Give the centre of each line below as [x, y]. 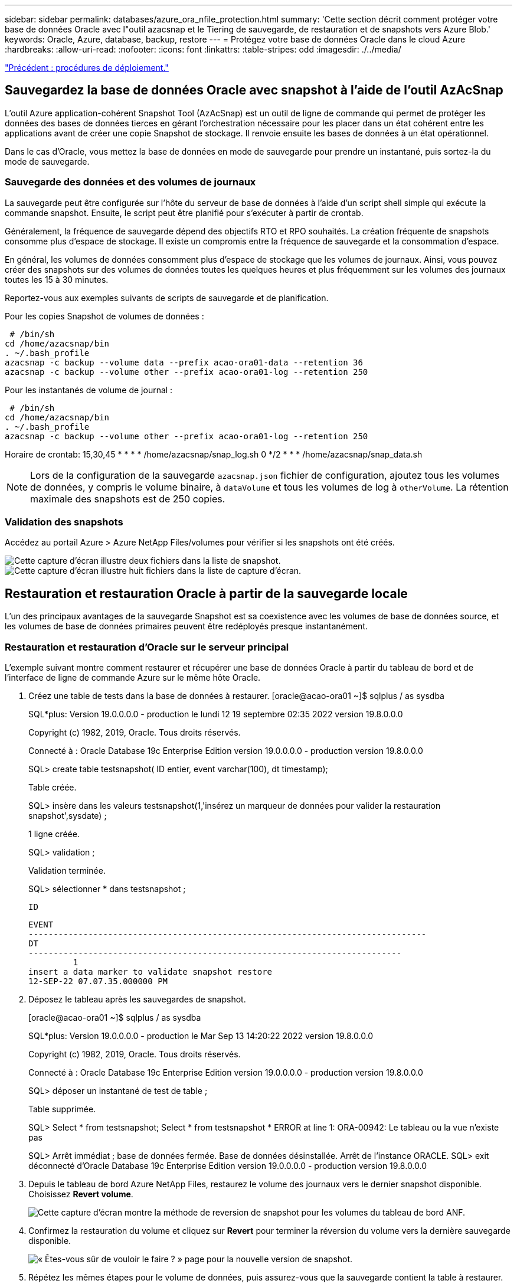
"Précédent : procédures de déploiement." [87, 68]
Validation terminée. [67, 870]
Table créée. [53, 787]
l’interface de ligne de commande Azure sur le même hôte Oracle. [133, 677]
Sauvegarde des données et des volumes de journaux [130, 182]
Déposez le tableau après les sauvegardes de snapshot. [137, 999]
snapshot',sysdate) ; [68, 815]
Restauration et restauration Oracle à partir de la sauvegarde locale [206, 593]
